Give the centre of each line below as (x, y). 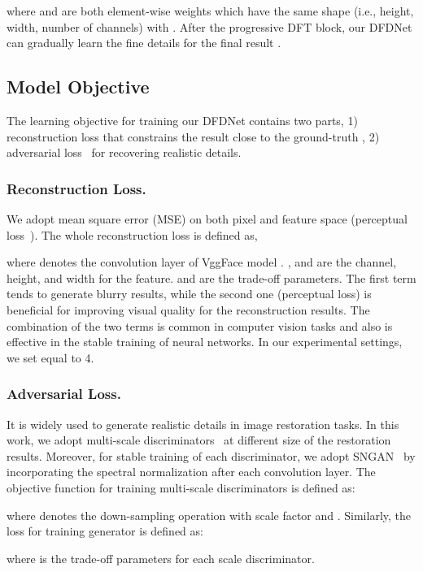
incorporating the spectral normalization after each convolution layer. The (191, 472)
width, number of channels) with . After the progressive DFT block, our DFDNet (209, 26)
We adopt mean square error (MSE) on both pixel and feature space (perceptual (207, 218)
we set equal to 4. (50, 357)
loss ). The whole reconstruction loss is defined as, (132, 234)
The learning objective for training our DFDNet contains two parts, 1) (182, 120)
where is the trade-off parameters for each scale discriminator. (161, 558)
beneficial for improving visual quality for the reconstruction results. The (188, 309)
